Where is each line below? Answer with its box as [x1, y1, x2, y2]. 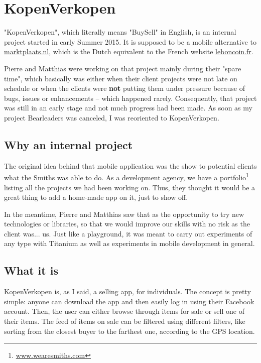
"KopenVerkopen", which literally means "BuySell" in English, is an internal [4, 27, 236, 37]
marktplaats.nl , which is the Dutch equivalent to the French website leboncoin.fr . [4, 46, 253, 57]
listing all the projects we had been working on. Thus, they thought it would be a [4, 182, 255, 192]
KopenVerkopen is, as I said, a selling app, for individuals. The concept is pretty [4, 286, 251, 297]
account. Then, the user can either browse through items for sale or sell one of [4, 306, 244, 316]
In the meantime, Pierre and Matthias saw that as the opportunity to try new [4, 208, 244, 219]
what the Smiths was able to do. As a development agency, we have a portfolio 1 [4, 171, 249, 182]
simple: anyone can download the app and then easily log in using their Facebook [4, 296, 254, 306]
